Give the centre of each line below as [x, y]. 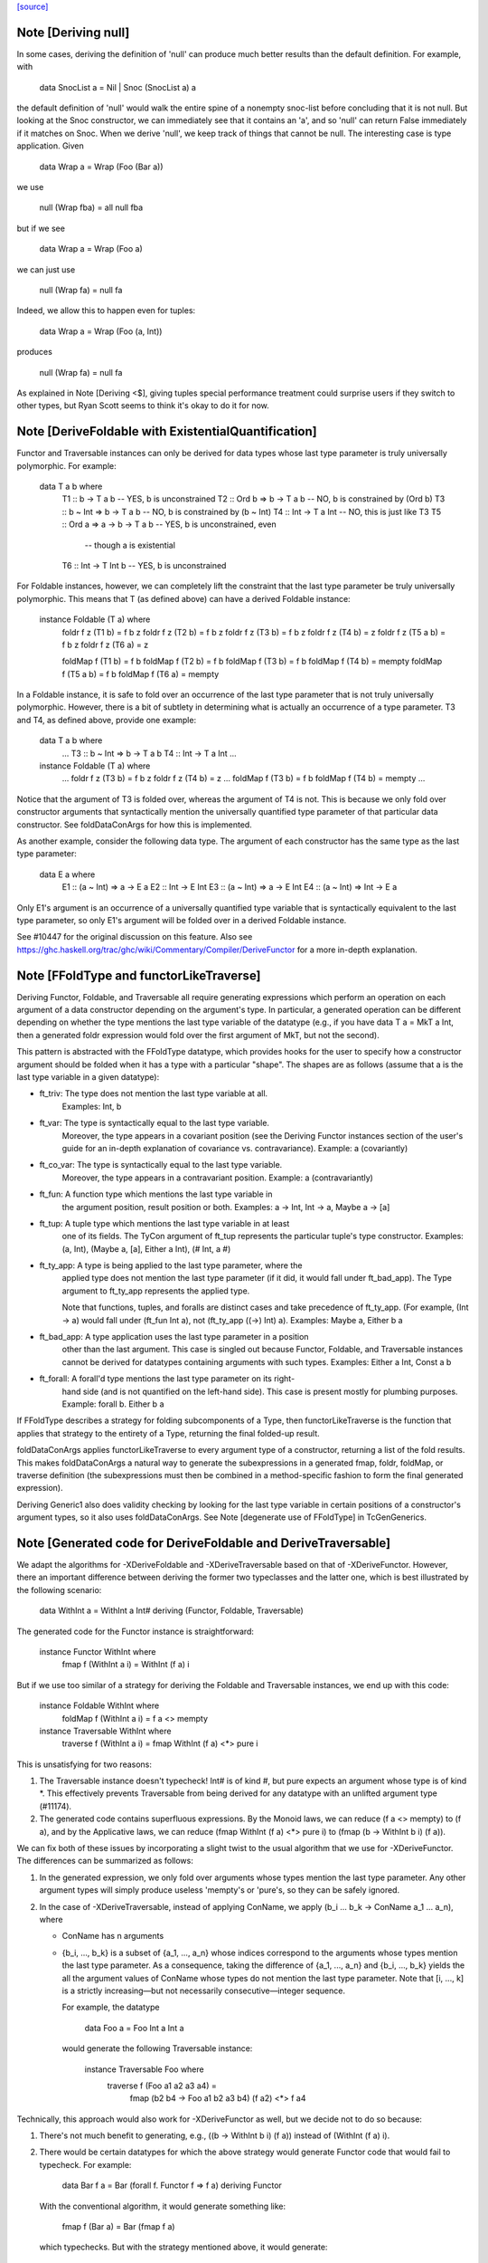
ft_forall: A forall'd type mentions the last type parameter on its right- [167, 1379]
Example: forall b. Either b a [113, 1404]
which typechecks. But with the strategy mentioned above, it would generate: [183, 2247]
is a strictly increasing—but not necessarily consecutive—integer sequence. [203, 1991]
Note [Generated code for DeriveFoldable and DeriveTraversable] [204, 1543]
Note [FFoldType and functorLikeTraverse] [139, 975]
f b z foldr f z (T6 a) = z [105, 645]
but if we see [41, 228]
